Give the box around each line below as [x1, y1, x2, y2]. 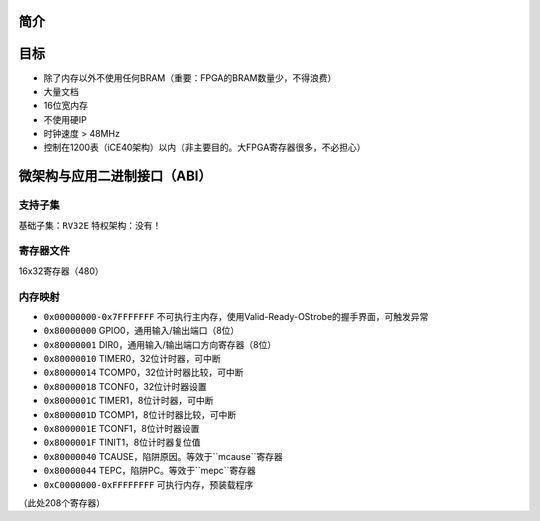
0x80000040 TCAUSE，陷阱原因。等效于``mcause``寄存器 [43, 450, 284, 462]
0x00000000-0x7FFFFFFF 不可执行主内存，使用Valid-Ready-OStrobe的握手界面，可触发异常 [43, 310, 429, 322]
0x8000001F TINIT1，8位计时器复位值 [43, 436, 201, 449]
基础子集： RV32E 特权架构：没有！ [18, 219, 162, 231]
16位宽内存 [43, 100, 89, 112]
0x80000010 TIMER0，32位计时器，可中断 [43, 353, 222, 365]
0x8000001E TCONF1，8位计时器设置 [43, 423, 200, 435]
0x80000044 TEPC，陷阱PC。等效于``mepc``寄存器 [43, 465, 257, 477]
